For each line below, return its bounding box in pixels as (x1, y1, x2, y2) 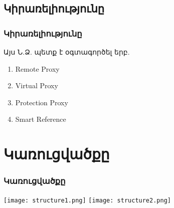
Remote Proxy (15, 63, 60, 74)
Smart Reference (15, 114, 66, 124)
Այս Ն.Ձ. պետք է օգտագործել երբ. (4, 47, 130, 57)
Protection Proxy (15, 97, 68, 107)
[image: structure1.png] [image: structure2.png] (4, 196, 171, 204)
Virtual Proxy (15, 80, 58, 91)
